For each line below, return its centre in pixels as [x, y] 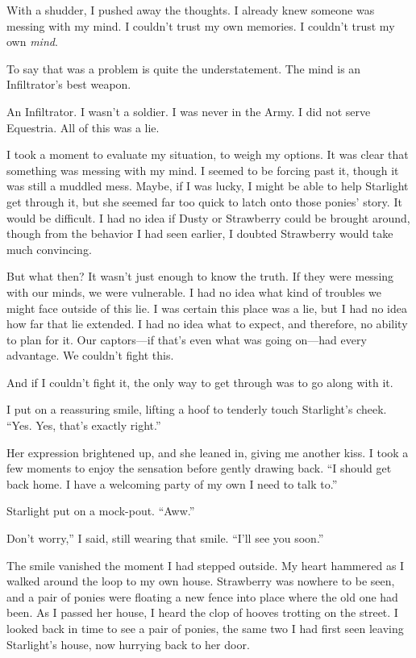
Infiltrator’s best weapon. [69, 84]
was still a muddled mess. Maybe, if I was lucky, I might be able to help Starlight [208, 186]
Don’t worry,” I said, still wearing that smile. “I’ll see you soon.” [165, 538]
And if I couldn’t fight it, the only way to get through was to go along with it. [200, 382]
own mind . [32, 42]
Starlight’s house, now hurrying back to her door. [128, 644]
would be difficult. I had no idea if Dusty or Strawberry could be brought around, [208, 217]
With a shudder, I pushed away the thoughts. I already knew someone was [191, 10]
